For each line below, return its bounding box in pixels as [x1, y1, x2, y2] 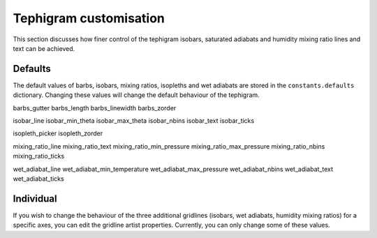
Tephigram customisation [13, 10, 165, 26]
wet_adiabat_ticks [13, 174, 64, 183]
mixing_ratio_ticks [13, 152, 65, 161]
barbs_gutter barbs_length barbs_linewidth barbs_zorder [13, 103, 177, 112]
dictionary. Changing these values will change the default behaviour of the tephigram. [13, 91, 260, 99]
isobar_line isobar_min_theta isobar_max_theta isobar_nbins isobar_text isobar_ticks [13, 117, 255, 125]
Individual [13, 193, 57, 204]
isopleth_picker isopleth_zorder [13, 129, 103, 137]
